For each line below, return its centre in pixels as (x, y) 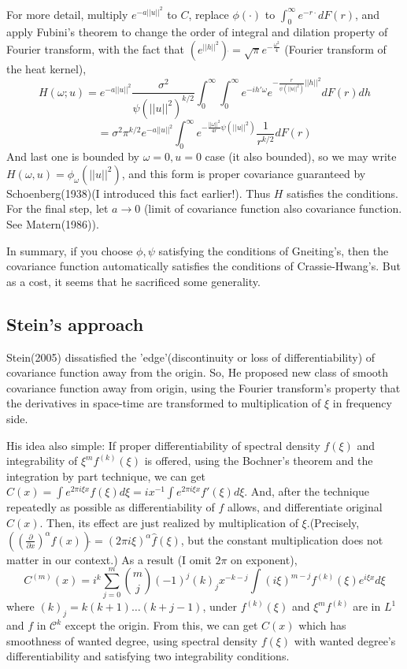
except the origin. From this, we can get (161, 625)
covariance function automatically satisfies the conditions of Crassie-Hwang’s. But (203, 266)
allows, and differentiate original (305, 507)
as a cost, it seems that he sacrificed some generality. (133, 281)
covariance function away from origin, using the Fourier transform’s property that (203, 387)
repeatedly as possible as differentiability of (111, 507)
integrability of (42, 461)
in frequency (362, 403)
